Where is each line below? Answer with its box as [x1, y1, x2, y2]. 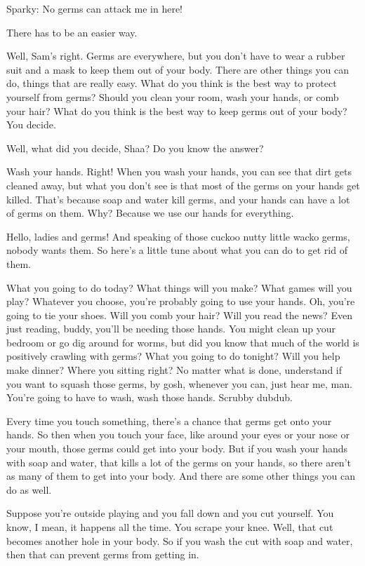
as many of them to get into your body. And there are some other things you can [6, 469, 355, 483]
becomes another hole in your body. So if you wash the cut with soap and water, [6, 533, 353, 548]
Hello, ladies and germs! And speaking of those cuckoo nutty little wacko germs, [6, 229, 350, 243]
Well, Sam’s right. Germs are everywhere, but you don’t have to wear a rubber [6, 48, 345, 63]
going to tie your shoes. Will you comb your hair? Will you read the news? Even [6, 307, 352, 322]
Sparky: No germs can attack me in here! [6, 1, 183, 15]
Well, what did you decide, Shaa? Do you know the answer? [6, 140, 264, 155]
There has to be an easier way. [6, 25, 138, 39]
